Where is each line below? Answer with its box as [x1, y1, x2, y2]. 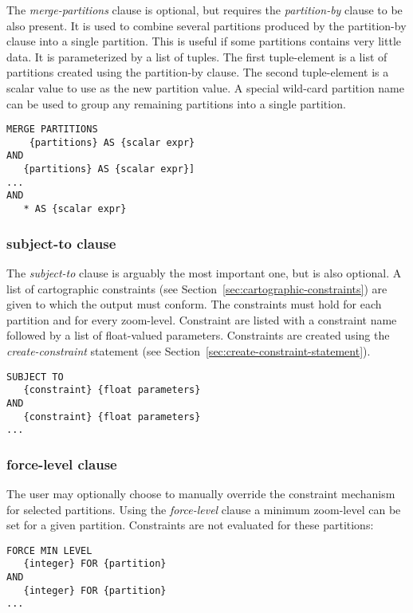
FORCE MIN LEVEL [6, 544, 92, 556]
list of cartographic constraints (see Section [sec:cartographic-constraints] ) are [6, 280, 387, 297]
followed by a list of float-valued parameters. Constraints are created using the [6, 327, 390, 344]
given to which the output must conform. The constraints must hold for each [6, 296, 382, 312]
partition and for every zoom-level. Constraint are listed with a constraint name [6, 311, 397, 328]
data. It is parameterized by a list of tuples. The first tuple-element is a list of [6, 48, 387, 65]
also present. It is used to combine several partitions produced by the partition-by [6, 17, 407, 33]
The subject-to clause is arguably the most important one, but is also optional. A [6, 264, 402, 281]
